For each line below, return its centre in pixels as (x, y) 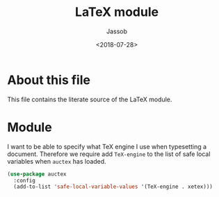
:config (25, 180)
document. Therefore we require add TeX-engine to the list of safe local (109, 154)
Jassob (117, 31)
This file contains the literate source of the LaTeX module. (90, 99)
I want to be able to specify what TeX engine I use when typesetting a (107, 146)
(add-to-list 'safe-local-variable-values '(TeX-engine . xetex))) (113, 187)
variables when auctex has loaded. (57, 161)
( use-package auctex (37, 174)
